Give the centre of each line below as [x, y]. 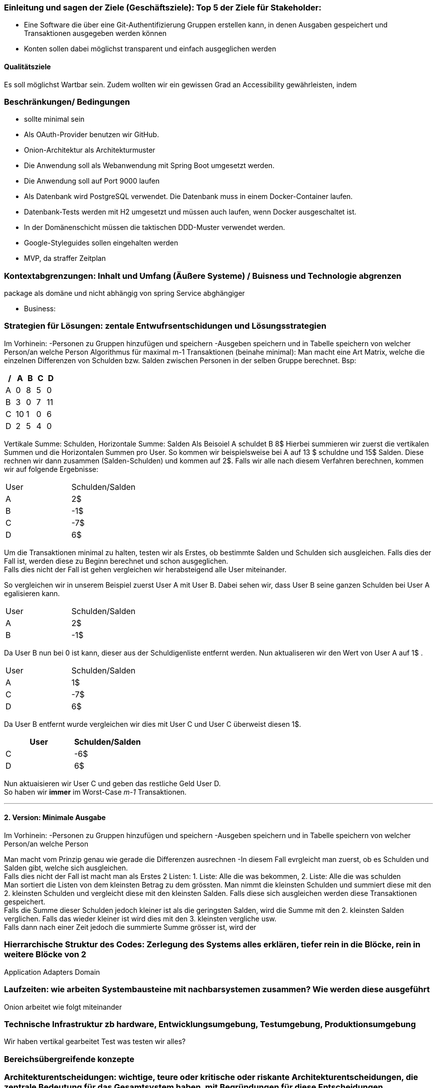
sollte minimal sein [54, 119]
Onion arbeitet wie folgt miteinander [63, 1007]
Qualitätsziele [27, 66]
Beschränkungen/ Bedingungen [67, 102]
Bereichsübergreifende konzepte [69, 1059]
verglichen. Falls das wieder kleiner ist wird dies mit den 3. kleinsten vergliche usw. [140, 919]
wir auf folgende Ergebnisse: [51, 469]
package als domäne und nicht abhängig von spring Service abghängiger [124, 293]
